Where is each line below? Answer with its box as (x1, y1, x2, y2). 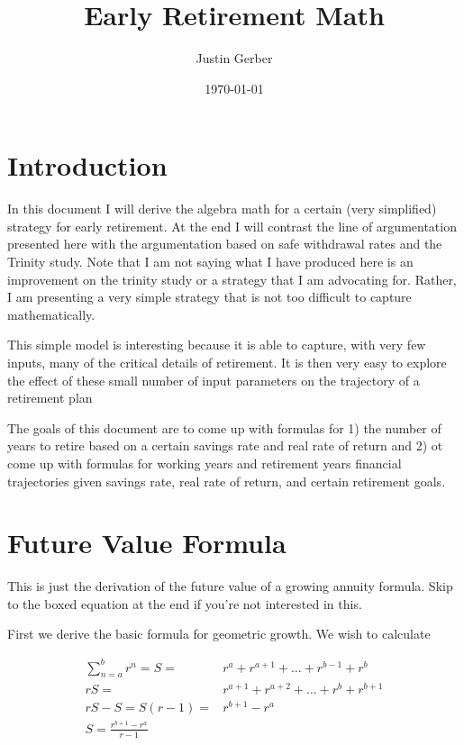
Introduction (7, 147, 168, 184)
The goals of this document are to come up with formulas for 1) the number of (7, 418, 441, 437)
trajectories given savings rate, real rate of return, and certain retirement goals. (7, 471, 446, 490)
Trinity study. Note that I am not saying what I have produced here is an (7, 252, 414, 271)
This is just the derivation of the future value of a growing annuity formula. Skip (7, 577, 453, 595)
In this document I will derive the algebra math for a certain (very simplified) (7, 199, 437, 218)
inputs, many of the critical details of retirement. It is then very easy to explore (7, 353, 447, 371)
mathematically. (7, 304, 96, 323)
